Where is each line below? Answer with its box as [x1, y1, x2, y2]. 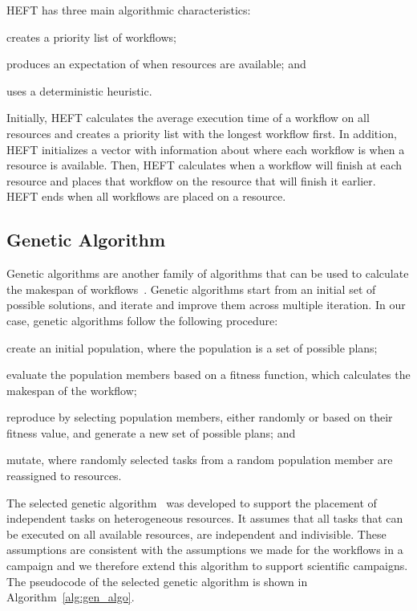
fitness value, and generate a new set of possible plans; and [6, 424, 296, 441]
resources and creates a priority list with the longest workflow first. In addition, [6, 124, 397, 141]
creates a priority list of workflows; [6, 28, 176, 45]
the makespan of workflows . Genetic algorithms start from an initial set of [6, 280, 376, 297]
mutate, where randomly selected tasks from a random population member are [6, 451, 393, 468]
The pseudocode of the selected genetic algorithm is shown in [6, 572, 308, 589]
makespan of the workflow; [6, 381, 137, 398]
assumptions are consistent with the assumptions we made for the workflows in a [6, 541, 403, 558]
